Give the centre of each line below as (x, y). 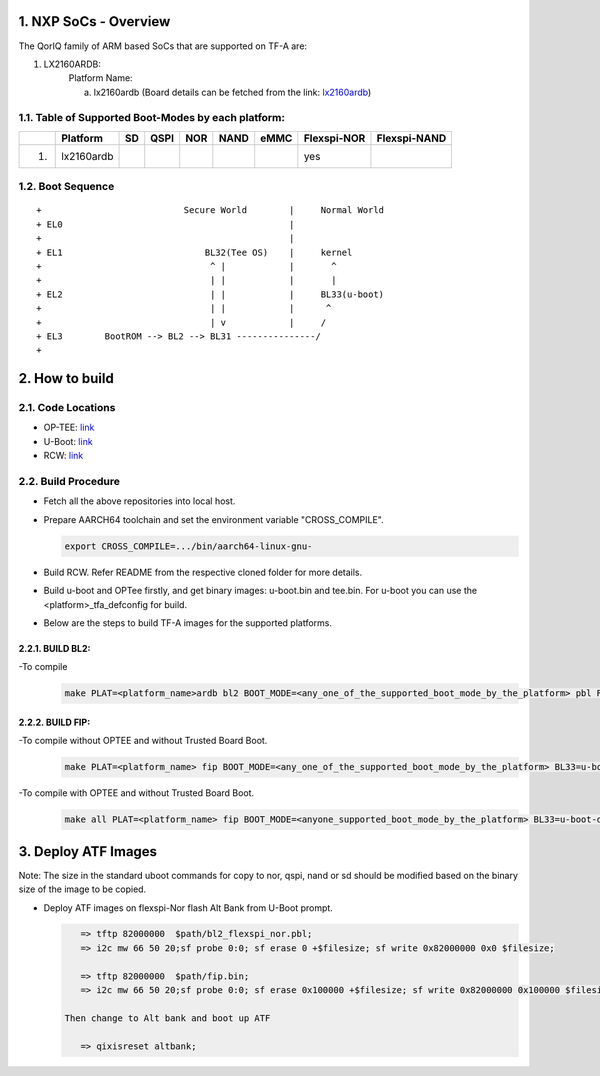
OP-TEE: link (69, 427)
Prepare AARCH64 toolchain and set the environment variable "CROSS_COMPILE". (213, 519)
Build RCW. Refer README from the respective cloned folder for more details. (203, 572)
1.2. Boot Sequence (66, 187)
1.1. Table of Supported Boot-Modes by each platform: (151, 118)
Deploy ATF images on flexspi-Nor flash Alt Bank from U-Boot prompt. (188, 907)
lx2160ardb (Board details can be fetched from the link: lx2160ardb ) (232, 92)
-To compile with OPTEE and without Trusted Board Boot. (136, 793)
